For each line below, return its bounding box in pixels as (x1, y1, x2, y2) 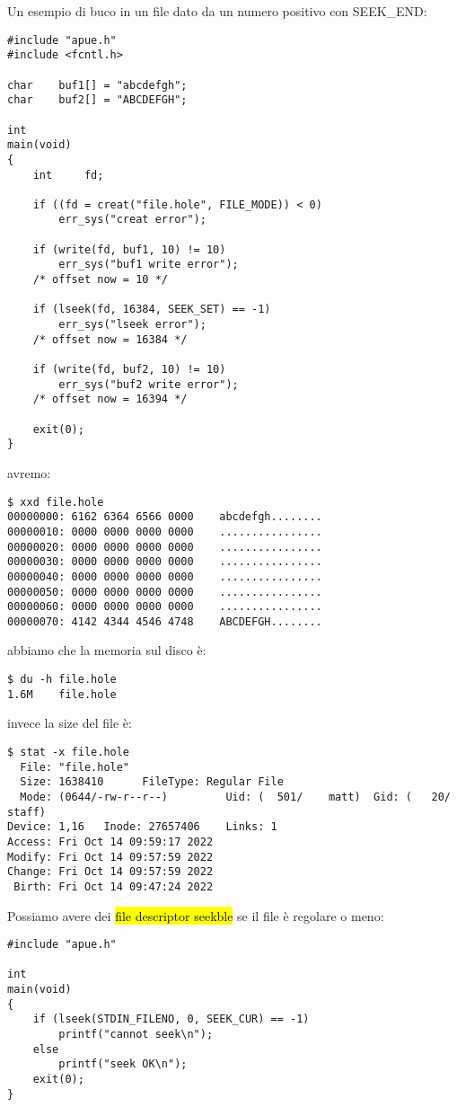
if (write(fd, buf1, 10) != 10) (32, 243, 226, 256)
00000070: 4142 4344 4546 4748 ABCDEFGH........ (7, 615, 322, 628)
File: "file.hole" (20, 760, 130, 774)
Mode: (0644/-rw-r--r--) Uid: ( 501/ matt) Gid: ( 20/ (20, 790, 451, 803)
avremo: (7, 463, 51, 482)
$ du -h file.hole (7, 673, 117, 686)
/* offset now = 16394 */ (32, 393, 188, 406)
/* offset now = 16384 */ (32, 332, 188, 346)
